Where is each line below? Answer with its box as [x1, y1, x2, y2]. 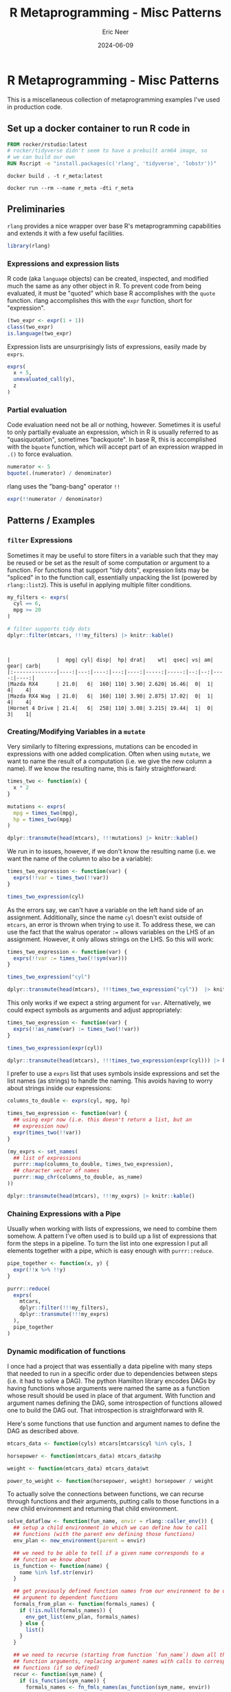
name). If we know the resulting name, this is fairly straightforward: [7, 765, 197, 773]
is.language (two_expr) [7, 330, 72, 337]
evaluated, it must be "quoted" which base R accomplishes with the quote [7, 288, 216, 297]
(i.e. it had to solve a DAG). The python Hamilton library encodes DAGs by [7, 1377, 216, 1385]
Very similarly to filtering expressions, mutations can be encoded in [7, 742, 198, 751]
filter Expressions [7, 535, 73, 545]
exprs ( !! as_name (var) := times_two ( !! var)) [13, 1025, 140, 1032]
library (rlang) [7, 242, 51, 249]
